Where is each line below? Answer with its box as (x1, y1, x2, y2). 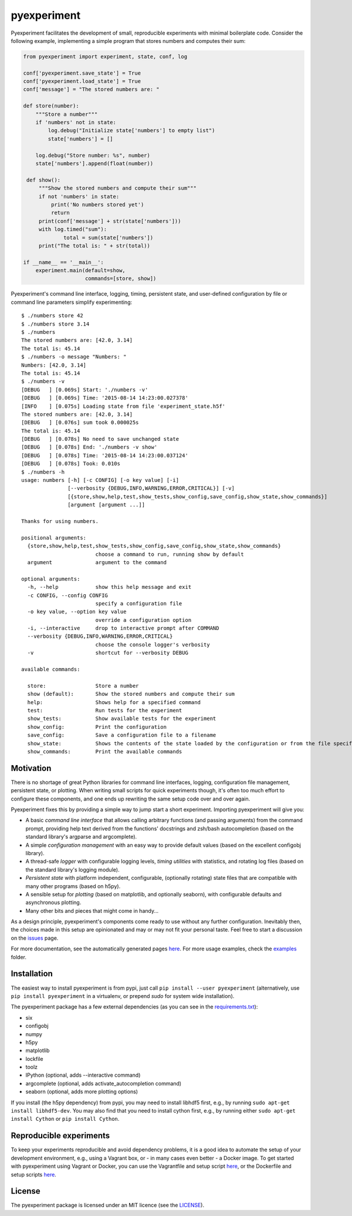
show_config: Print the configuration (27, 723, 167, 730)
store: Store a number (27, 682, 139, 689)
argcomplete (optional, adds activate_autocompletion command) (25, 1080, 182, 1087)
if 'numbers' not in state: (35, 119, 117, 126)
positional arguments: (21, 534, 87, 541)
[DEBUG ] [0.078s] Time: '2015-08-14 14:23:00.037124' (21, 452, 189, 458)
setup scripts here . (11, 1171, 57, 1178)
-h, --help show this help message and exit (27, 584, 192, 591)
